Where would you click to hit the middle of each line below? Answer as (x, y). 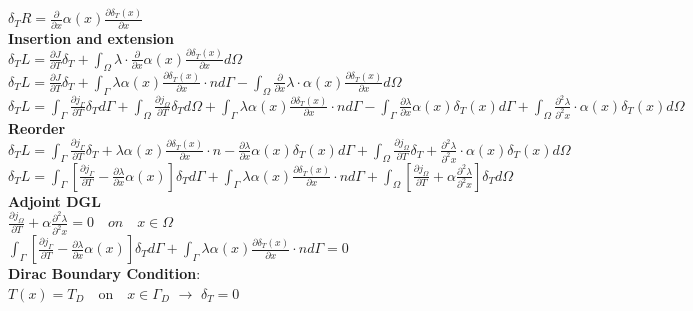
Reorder (37, 127)
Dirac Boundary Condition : (104, 273)
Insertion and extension (91, 37)
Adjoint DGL (54, 200)
